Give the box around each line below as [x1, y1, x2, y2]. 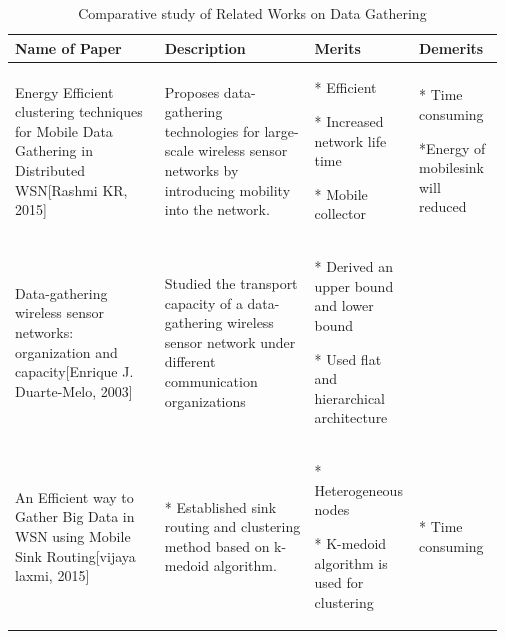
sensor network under [164, 331, 296, 352]
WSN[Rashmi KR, [15, 179, 128, 200]
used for [314, 572, 364, 593]
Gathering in [15, 140, 93, 161]
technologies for [164, 120, 260, 141]
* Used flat [314, 348, 382, 369]
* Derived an [314, 256, 393, 277]
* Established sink [164, 496, 277, 517]
